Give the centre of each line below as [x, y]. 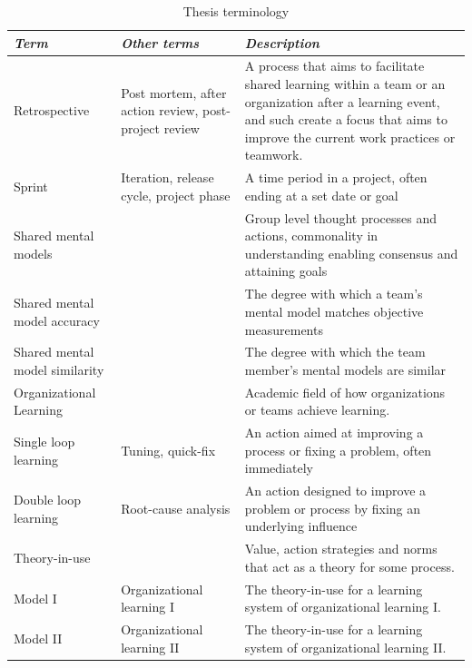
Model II [38, 638]
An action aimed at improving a [334, 432]
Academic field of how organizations [345, 392]
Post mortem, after [174, 92]
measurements [284, 329]
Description [282, 42]
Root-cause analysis [176, 508]
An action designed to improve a [335, 491]
